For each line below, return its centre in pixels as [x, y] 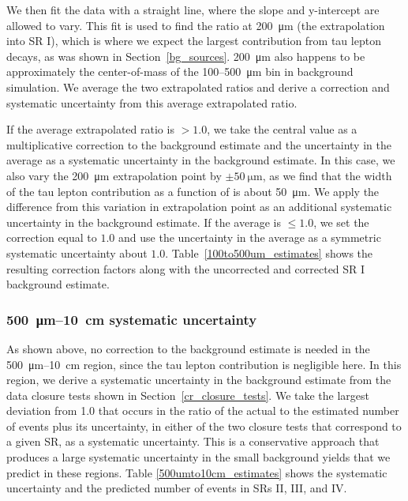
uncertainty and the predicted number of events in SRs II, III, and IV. [177, 488]
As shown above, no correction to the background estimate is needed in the [188, 348]
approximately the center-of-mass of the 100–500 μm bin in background [180, 72]
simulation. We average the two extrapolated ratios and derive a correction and [198, 87]
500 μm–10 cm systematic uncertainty [132, 319]
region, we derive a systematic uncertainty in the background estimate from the [199, 380]
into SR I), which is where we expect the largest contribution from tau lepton [194, 41]
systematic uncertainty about [77, 252]
